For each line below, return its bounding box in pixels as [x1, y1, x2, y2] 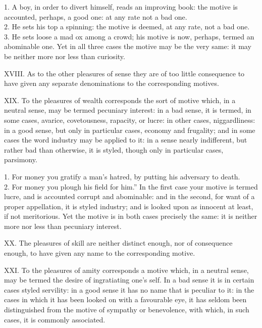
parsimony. [4, 154, 37, 165]
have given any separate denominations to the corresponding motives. [4, 78, 219, 88]
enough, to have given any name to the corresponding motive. [4, 248, 195, 258]
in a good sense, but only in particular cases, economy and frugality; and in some [4, 124, 255, 135]
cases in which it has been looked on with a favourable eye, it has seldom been [4, 294, 247, 305]
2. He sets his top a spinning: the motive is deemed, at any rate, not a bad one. [4, 21, 250, 32]
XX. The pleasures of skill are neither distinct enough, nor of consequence [4, 238, 233, 248]
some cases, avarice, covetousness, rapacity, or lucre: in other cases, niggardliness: [4, 114, 255, 125]
